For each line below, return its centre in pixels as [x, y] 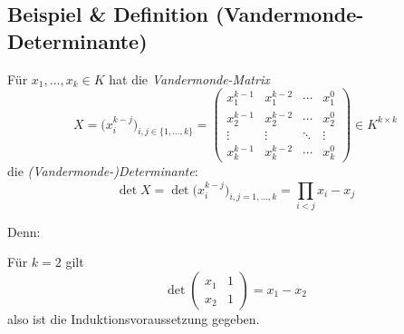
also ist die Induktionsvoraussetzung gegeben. [134, 319]
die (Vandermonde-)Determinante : [103, 171]
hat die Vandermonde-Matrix [189, 79]
